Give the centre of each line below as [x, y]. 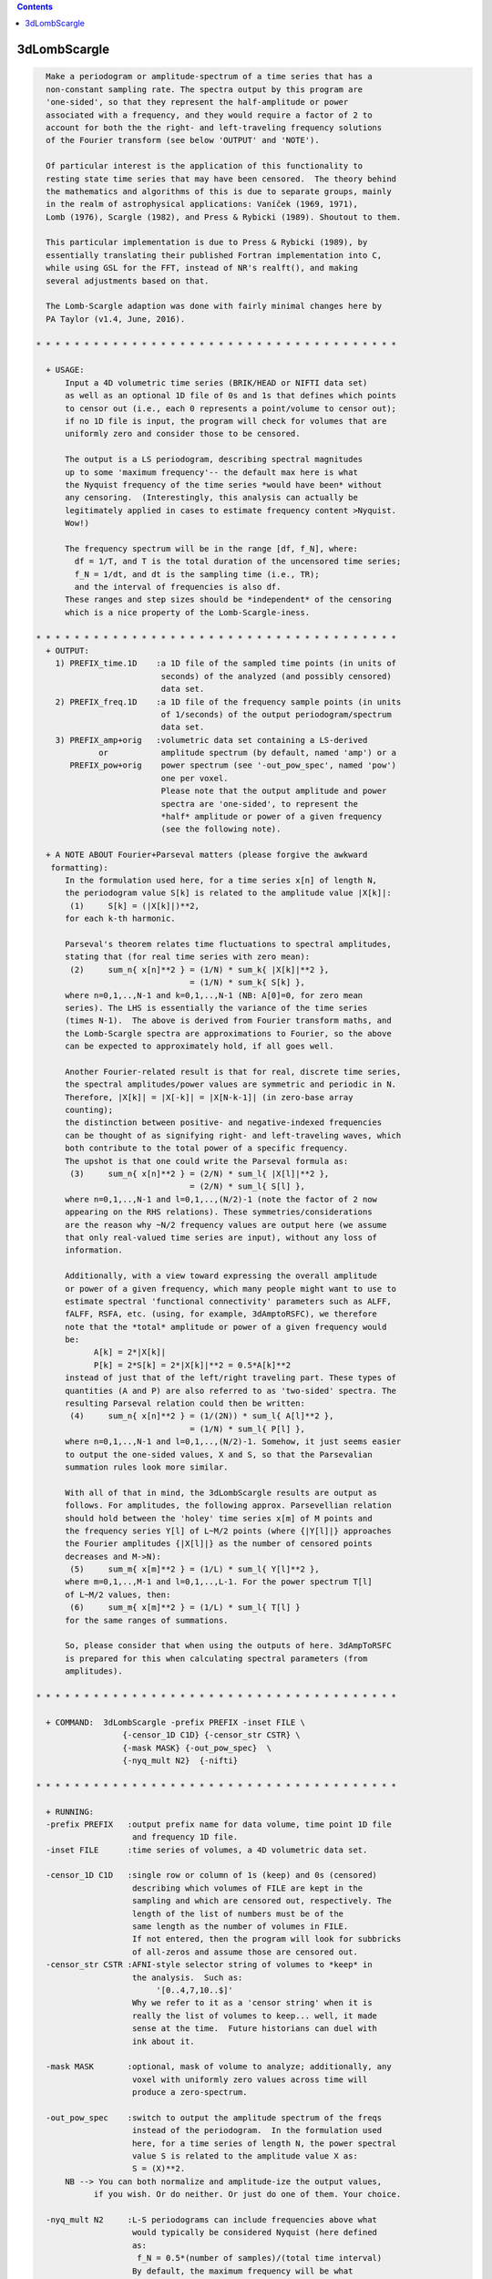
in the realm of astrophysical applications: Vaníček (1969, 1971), [202, 204]
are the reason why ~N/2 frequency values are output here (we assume [226, 1225]
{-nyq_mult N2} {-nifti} [180, 1760]
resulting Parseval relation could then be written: [185, 1403]
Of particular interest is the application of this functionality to [205, 166]
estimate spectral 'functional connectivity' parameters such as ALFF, [228, 1301]
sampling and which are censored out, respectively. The [262, 1901]
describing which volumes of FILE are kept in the [248, 1888]
